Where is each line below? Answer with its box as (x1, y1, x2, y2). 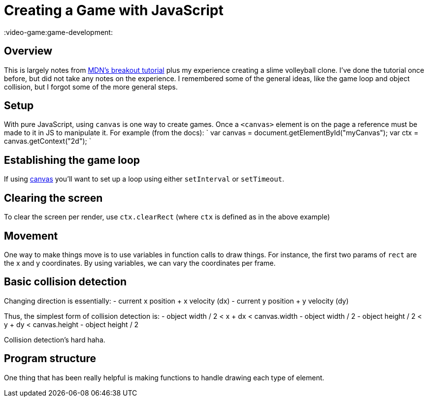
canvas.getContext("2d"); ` (4, 137, 92, 146)
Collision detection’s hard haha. (4, 335, 105, 344)
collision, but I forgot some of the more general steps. (4, 82, 178, 91)
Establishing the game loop (4, 154, 140, 166)
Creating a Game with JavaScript (4, 2, 224, 19)
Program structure (4, 352, 97, 365)
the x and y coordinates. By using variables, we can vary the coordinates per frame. (4, 258, 276, 267)
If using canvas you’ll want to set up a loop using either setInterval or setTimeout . (4, 175, 285, 184)
